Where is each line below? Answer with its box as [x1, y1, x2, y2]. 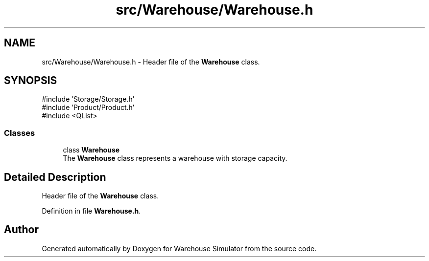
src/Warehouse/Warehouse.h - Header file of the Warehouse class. [42, 57, 260, 66]
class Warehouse [63, 146, 120, 154]
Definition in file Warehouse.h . [42, 207, 141, 216]
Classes [4, 128, 35, 138]
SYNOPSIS [4, 74, 57, 87]
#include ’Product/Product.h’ [42, 103, 135, 112]
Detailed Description [4, 171, 106, 183]
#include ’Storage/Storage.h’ [42, 95, 135, 104]
